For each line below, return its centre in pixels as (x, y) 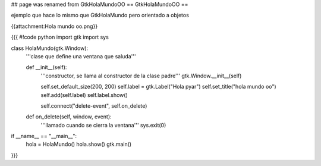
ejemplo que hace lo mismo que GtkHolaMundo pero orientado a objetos (100, 15)
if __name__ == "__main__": (44, 136)
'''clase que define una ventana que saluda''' (81, 56)
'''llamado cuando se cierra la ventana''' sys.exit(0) (103, 125)
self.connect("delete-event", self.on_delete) (94, 106)
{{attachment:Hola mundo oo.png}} (54, 26)
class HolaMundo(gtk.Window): (50, 48)
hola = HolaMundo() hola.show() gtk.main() (79, 144)
